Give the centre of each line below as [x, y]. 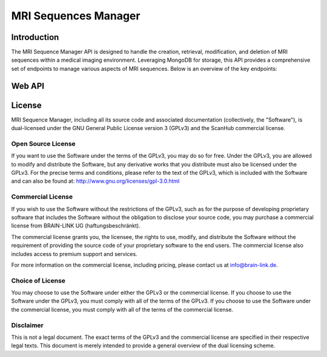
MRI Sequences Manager [76, 16]
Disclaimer [27, 325]
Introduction [35, 37]
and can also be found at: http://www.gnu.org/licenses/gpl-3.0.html [95, 181]
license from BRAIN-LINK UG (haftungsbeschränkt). [76, 226]
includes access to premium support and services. [74, 254]
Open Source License [43, 143]
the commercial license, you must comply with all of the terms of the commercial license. [122, 309]
